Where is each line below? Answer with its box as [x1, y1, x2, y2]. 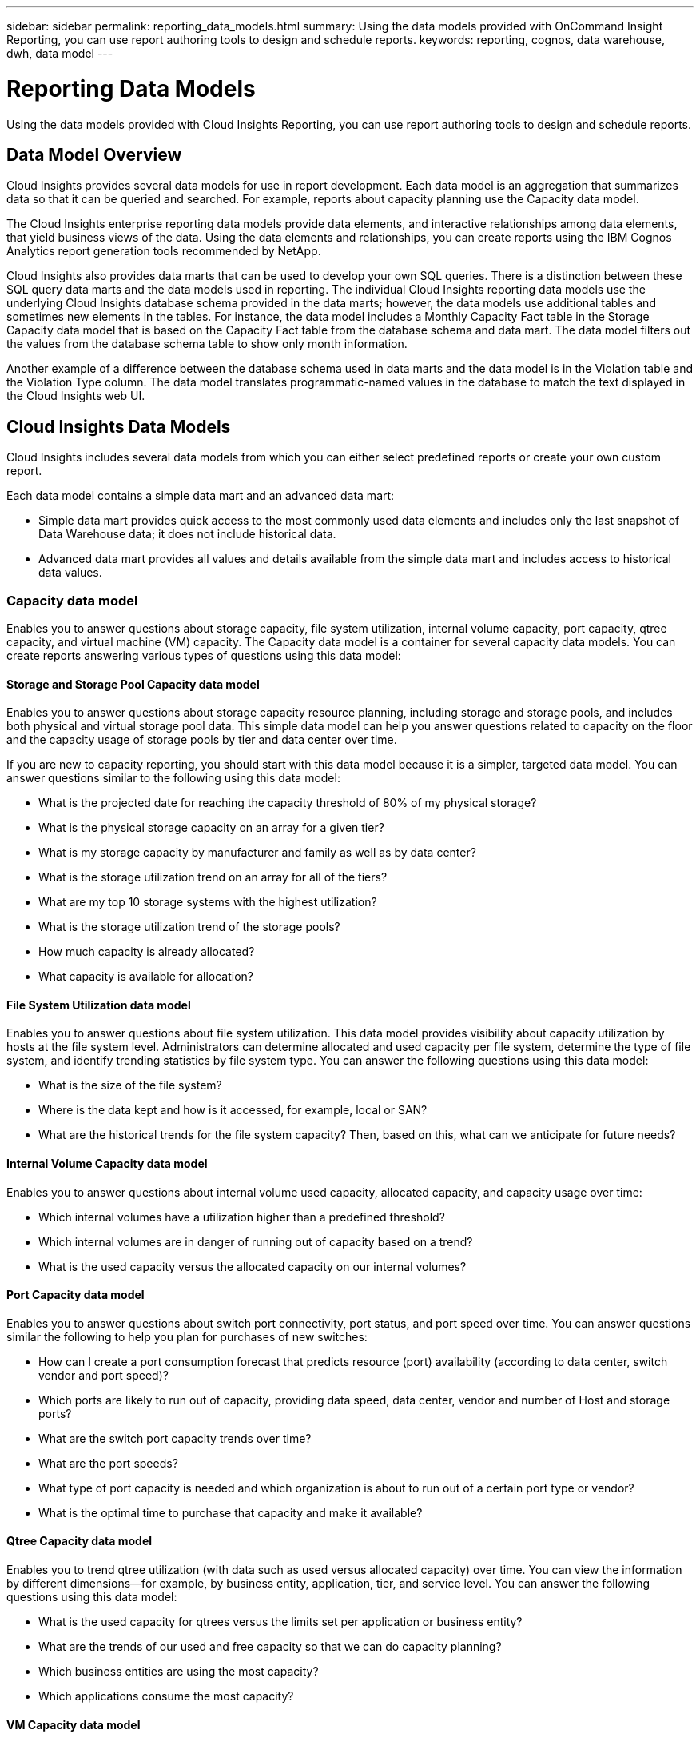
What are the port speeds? [38, 1456, 178, 1470]
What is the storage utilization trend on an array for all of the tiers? [38, 870, 388, 885]
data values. [38, 565, 102, 580]
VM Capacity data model [6, 1717, 141, 1732]
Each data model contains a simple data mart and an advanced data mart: [6, 489, 395, 503]
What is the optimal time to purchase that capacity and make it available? [38, 1505, 423, 1520]
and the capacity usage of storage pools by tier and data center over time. [6, 733, 397, 747]
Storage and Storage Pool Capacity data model [6, 677, 260, 691]
